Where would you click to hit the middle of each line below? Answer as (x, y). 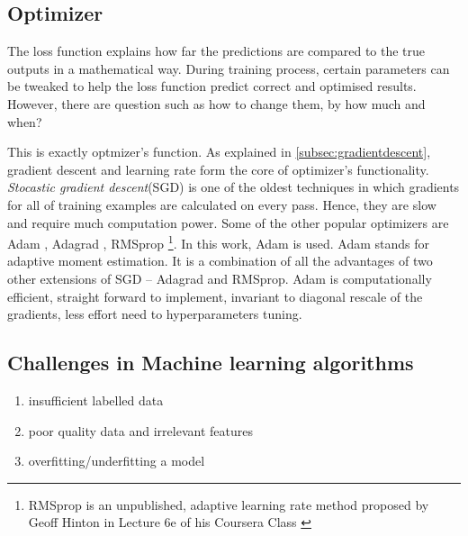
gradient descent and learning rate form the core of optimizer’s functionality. (218, 169)
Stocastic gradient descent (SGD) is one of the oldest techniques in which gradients (234, 187)
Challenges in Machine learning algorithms (211, 363)
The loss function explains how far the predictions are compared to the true (216, 51)
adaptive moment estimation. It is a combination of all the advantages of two (220, 261)
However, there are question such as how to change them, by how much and (216, 103)
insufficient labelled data (96, 400)
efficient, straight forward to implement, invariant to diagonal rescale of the (215, 296)
